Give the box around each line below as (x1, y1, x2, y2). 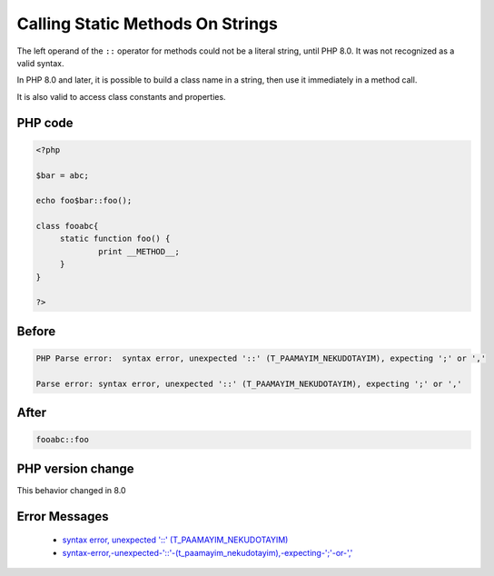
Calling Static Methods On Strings (16, 14, 279, 34)
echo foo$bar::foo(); (35, 195, 133, 206)
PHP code (16, 114, 74, 131)
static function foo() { (59, 233, 171, 244)
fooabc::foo (35, 434, 90, 445)
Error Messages (16, 509, 109, 524)
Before (16, 323, 56, 339)
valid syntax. (16, 57, 64, 68)
